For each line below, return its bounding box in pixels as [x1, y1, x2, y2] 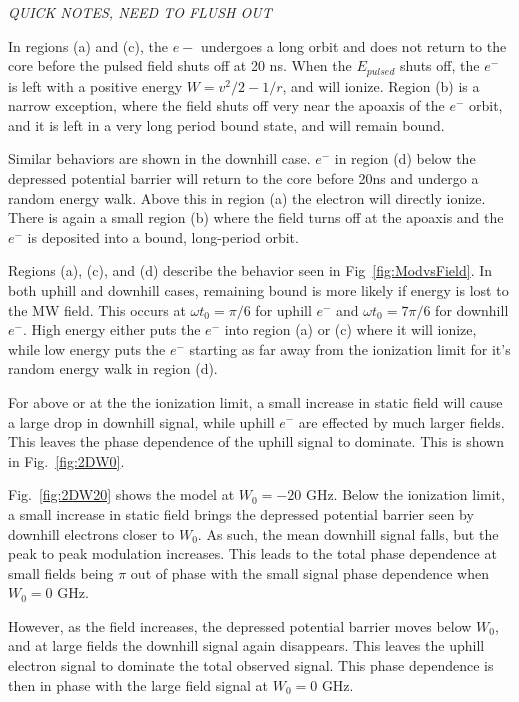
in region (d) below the [334, 148, 476, 169]
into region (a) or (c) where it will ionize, [224, 319, 477, 340]
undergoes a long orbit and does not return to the [200, 35, 507, 56]
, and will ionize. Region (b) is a [282, 75, 480, 96]
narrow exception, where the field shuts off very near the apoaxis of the [8, 95, 445, 116]
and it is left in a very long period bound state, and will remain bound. [8, 114, 445, 135]
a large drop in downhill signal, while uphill [8, 411, 275, 432]
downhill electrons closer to [8, 523, 175, 544]
